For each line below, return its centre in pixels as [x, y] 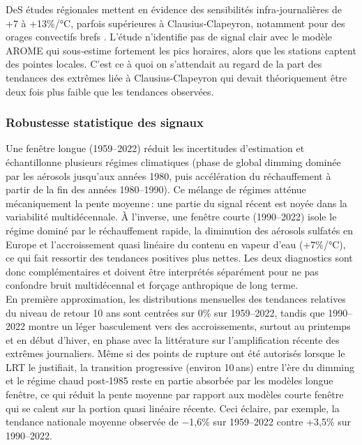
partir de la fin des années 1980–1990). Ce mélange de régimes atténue [156, 189]
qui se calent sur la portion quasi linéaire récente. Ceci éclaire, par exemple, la [173, 408]
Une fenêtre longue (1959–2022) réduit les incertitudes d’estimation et [155, 148]
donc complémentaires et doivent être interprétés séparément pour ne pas [162, 271]
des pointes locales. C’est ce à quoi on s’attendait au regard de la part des [164, 64]
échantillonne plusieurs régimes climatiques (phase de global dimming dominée [173, 161]
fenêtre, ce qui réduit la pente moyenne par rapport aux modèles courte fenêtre [175, 394]
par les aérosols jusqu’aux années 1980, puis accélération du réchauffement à [168, 175]
